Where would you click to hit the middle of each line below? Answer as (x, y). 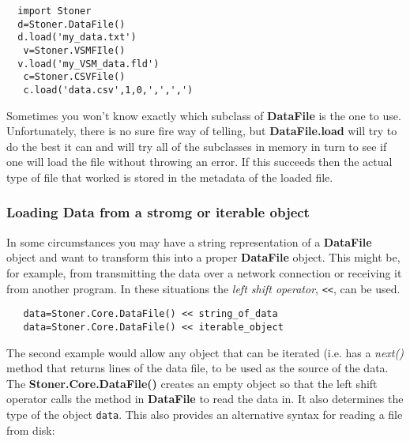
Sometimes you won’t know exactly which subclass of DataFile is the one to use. (204, 115)
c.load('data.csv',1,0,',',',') (108, 90)
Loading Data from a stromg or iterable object (158, 212)
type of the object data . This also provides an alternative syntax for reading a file (205, 414)
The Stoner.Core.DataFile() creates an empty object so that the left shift (192, 383)
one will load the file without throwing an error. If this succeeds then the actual (199, 162)
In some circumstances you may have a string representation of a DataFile (189, 241)
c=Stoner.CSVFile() (74, 77)
